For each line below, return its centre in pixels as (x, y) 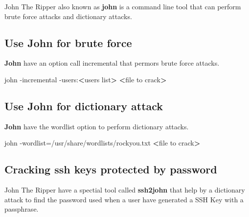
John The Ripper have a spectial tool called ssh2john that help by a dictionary (125, 190)
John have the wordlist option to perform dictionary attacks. (97, 126)
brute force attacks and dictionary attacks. (68, 16)
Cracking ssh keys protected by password (111, 169)
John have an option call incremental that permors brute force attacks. (112, 63)
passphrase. (22, 209)
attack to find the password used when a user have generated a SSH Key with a (124, 199)
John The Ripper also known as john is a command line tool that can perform (123, 6)
